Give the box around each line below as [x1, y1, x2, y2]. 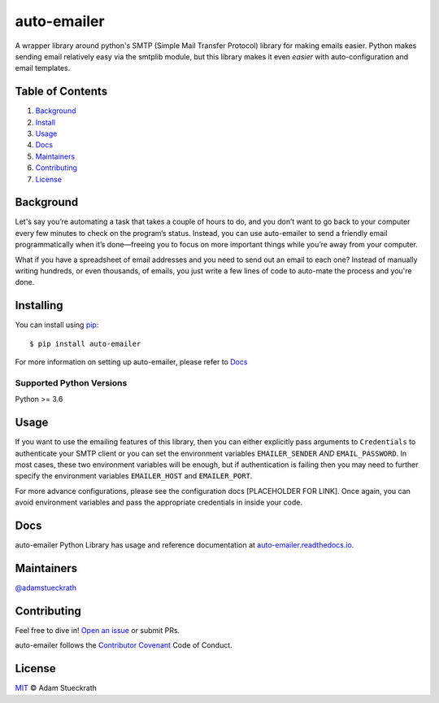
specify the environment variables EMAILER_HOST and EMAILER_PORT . [15, 471, 253, 481]
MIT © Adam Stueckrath [15, 683, 98, 693]
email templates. [15, 63, 71, 73]
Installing [15, 299, 64, 312]
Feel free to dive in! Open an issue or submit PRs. [15, 625, 180, 635]
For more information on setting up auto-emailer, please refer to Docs [15, 357, 248, 367]
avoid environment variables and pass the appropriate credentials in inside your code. [15, 497, 302, 508]
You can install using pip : [15, 320, 99, 330]
